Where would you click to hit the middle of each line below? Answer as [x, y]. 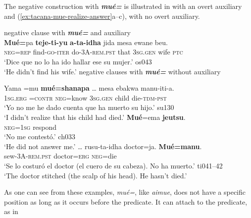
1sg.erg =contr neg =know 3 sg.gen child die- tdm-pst [85, 97]
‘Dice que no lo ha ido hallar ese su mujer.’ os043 [78, 61]
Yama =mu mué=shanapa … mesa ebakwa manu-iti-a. [89, 88]
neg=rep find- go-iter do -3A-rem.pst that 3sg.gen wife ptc [94, 52]
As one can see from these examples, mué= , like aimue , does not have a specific [125, 192]
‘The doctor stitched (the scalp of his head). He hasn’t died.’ [96, 175]
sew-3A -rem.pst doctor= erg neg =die [60, 156]
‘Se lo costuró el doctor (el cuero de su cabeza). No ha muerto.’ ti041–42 [113, 165]
